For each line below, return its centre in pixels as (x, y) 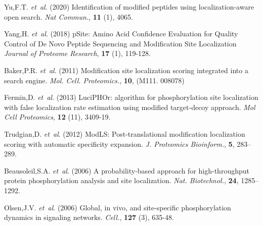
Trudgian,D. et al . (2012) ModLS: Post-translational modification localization (125, 133)
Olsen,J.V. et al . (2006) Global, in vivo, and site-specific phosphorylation (118, 207)
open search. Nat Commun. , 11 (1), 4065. (69, 16)
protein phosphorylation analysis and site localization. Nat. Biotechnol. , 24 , (121, 180)
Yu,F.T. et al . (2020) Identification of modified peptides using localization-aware (129, 7)
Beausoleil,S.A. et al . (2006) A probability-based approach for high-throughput (127, 170)
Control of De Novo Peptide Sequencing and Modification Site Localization (120, 43)
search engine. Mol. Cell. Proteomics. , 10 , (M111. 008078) (94, 80)
